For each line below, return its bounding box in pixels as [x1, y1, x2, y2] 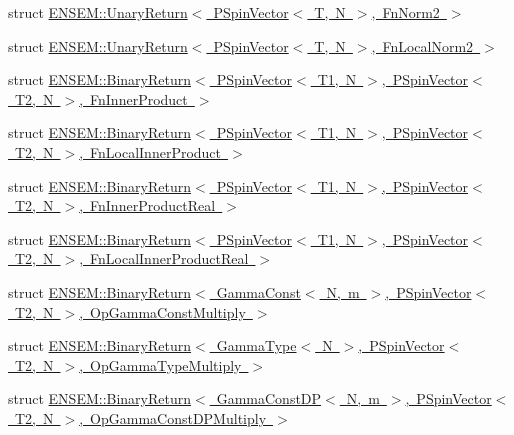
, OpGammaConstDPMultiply [79, 407, 267, 428]
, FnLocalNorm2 [371, 35, 474, 56]
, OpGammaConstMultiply [79, 301, 246, 322]
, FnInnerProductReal [79, 195, 216, 216]
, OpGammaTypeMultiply [79, 354, 242, 375]
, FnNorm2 [371, 2, 440, 22]
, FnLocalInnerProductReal [79, 248, 249, 269]
